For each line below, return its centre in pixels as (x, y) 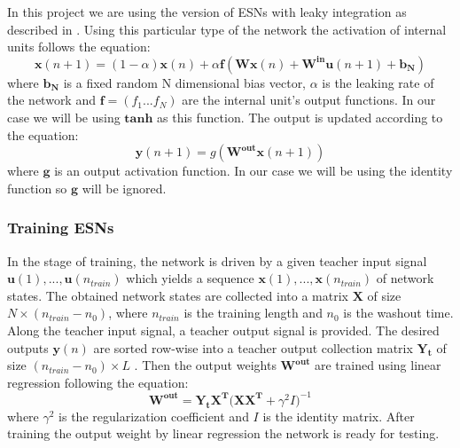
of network (405, 278)
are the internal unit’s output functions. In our (309, 100)
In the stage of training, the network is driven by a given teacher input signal (217, 260)
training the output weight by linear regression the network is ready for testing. (223, 433)
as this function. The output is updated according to (300, 117)
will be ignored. (124, 188)
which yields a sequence (190, 278)
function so (37, 188)
